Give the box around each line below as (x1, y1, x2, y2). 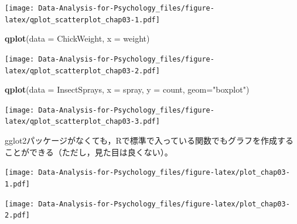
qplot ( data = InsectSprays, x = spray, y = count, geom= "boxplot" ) (5, 83, 250, 96)
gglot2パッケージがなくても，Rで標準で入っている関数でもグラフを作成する (5, 134, 293, 147)
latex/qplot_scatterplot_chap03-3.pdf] (5, 117, 160, 126)
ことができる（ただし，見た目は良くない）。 (5, 145, 173, 158)
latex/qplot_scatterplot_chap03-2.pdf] (5, 66, 160, 75)
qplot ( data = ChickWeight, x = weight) (5, 32, 150, 45)
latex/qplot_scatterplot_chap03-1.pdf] (5, 15, 160, 24)
